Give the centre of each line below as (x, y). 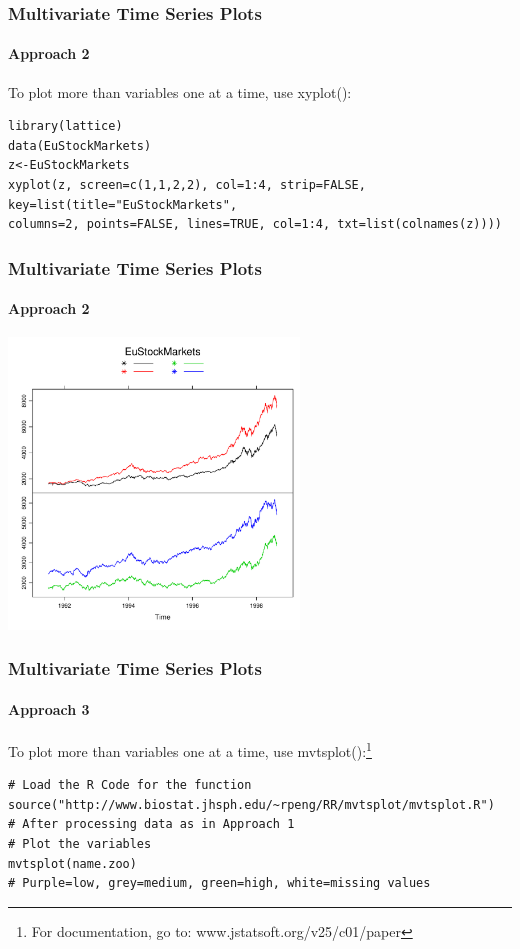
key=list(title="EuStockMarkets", (123, 204)
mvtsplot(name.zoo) (72, 863)
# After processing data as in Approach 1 (151, 824)
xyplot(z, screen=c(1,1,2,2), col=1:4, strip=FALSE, (187, 185)
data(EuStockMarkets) (80, 145)
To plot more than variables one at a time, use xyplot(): (180, 91)
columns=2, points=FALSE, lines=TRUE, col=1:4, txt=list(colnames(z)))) (255, 224)
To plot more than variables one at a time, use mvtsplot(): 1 (190, 749)
